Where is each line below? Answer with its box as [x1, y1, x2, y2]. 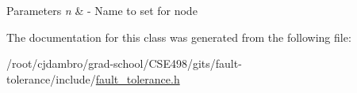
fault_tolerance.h [95, 70, 180, 87]
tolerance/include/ [6, 70, 96, 87]
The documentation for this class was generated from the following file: [6, 28, 351, 45]
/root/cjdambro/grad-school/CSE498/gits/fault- [6, 55, 242, 72]
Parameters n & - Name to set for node [6, 2, 198, 18]
